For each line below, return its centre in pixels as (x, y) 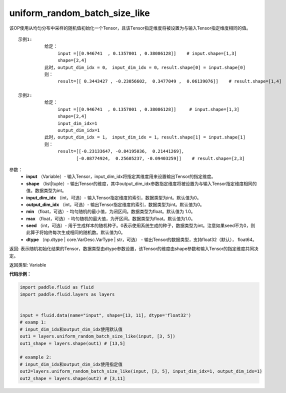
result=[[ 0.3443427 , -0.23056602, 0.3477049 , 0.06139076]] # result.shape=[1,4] (170, 81)
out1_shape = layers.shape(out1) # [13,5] (72, 343)
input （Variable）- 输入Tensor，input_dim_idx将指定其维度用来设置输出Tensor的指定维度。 (121, 176)
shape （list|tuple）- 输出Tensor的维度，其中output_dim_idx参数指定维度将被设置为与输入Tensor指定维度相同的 (141, 183)
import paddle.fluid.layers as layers (67, 294)
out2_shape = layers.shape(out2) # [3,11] (72, 378)
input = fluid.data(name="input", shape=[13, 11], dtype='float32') (105, 315)
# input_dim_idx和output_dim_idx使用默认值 (71, 329)
